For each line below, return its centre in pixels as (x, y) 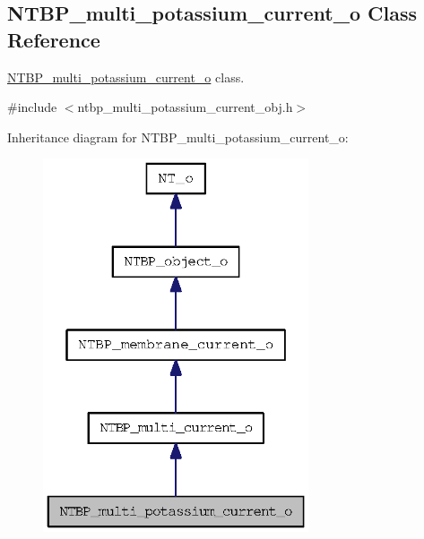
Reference (54, 39)
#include (32, 107)
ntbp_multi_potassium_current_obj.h (185, 107)
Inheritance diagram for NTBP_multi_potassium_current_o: (178, 137)
